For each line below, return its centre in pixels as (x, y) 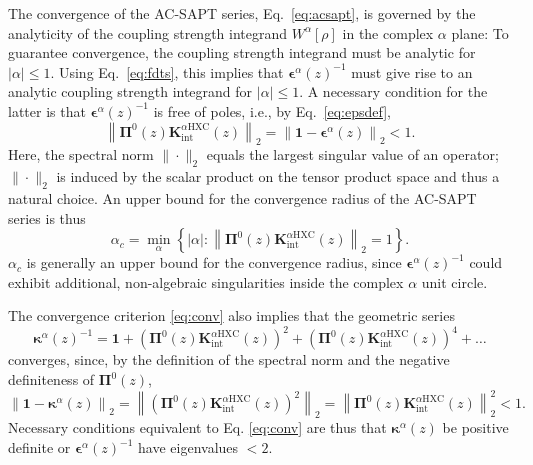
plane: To (480, 32)
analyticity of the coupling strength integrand (148, 32)
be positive (475, 427)
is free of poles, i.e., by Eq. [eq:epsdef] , (272, 110)
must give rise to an (412, 71)
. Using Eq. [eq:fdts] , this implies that (167, 71)
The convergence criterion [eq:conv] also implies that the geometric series (231, 315)
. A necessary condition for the (393, 91)
